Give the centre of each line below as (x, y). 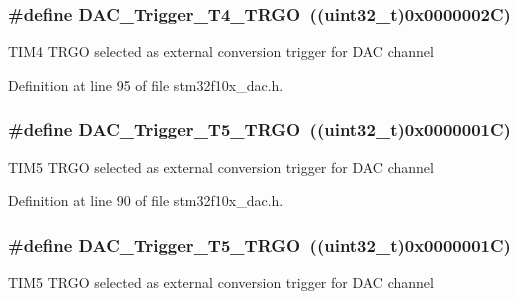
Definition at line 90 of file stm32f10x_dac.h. (146, 200)
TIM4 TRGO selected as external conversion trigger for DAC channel (221, 51)
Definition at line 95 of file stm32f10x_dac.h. (146, 84)
